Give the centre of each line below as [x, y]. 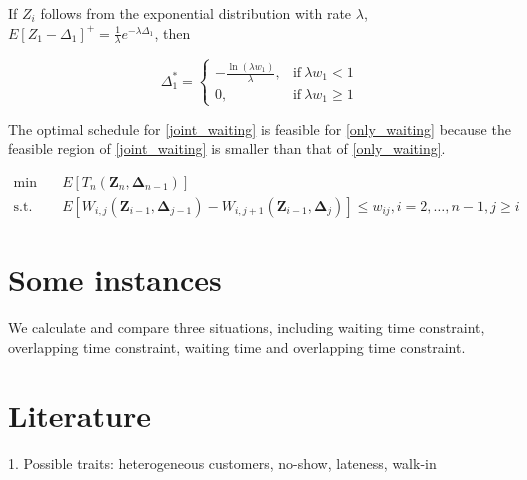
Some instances [115, 279]
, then [172, 32]
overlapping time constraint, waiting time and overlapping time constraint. [237, 346]
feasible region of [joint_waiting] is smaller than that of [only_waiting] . [227, 148]
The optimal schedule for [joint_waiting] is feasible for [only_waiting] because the [259, 128]
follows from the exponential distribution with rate [196, 13]
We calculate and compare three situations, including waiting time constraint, [246, 326]
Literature [79, 415]
